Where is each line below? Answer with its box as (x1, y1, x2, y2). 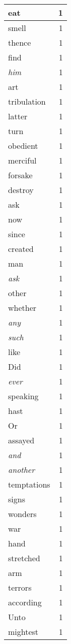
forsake (8, 169, 33, 181)
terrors (8, 582, 32, 593)
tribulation (8, 95, 46, 107)
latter (8, 110, 28, 122)
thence (8, 37, 31, 48)
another (8, 464, 35, 475)
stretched (8, 552, 40, 564)
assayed (8, 434, 35, 446)
